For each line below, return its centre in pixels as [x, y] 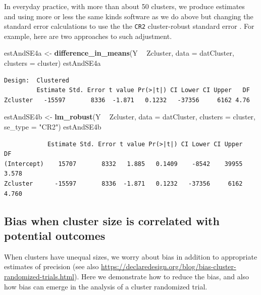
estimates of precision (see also [51, 266]
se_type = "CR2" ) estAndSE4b [53, 127]
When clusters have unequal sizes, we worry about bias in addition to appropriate [131, 256]
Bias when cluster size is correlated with [112, 220]
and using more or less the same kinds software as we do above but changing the [129, 16]
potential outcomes [55, 235]
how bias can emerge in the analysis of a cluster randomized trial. [106, 286]
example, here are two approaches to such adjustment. [88, 36]
